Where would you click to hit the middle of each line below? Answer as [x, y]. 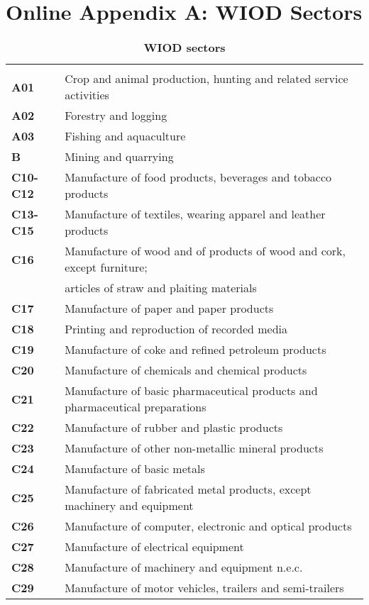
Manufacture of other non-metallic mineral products [194, 448]
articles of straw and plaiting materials [161, 288]
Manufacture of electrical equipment [154, 547]
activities [87, 95]
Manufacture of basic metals [135, 469]
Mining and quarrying [119, 157]
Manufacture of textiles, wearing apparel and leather [195, 214]
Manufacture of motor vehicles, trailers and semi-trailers [204, 588]
